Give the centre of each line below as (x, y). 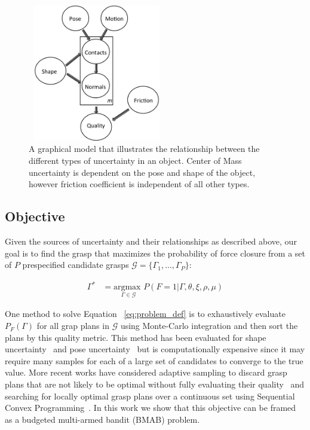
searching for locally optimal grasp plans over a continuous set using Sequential (150, 396)
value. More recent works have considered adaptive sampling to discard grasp (146, 372)
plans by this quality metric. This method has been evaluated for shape (136, 337)
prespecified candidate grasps (76, 265)
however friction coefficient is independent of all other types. (139, 184)
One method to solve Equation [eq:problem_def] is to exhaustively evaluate (145, 314)
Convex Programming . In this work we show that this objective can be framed (151, 408)
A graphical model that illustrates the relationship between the (144, 149)
